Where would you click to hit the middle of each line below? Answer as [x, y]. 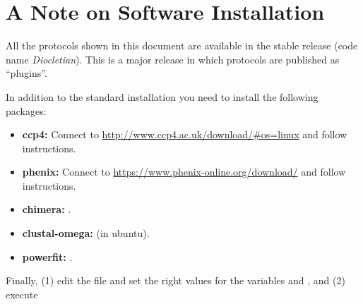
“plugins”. [26, 73]
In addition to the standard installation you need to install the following [162, 96]
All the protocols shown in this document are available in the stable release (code [182, 45]
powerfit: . [47, 256]
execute [22, 294]
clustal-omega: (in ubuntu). [86, 233]
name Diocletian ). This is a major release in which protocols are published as [173, 59]
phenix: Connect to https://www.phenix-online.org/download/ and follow [184, 172]
